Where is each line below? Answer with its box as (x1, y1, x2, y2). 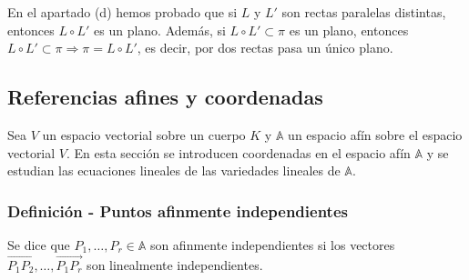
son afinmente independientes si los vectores (149, 235, 395, 254)
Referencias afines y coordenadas (7, 83, 323, 111)
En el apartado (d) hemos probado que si (7, 3, 238, 21)
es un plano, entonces (289, 20, 409, 39)
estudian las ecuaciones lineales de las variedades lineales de (7, 161, 341, 180)
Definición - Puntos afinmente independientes (7, 199, 348, 222)
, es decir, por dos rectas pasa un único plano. (137, 38, 393, 57)
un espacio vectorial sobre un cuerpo (42, 125, 246, 144)
